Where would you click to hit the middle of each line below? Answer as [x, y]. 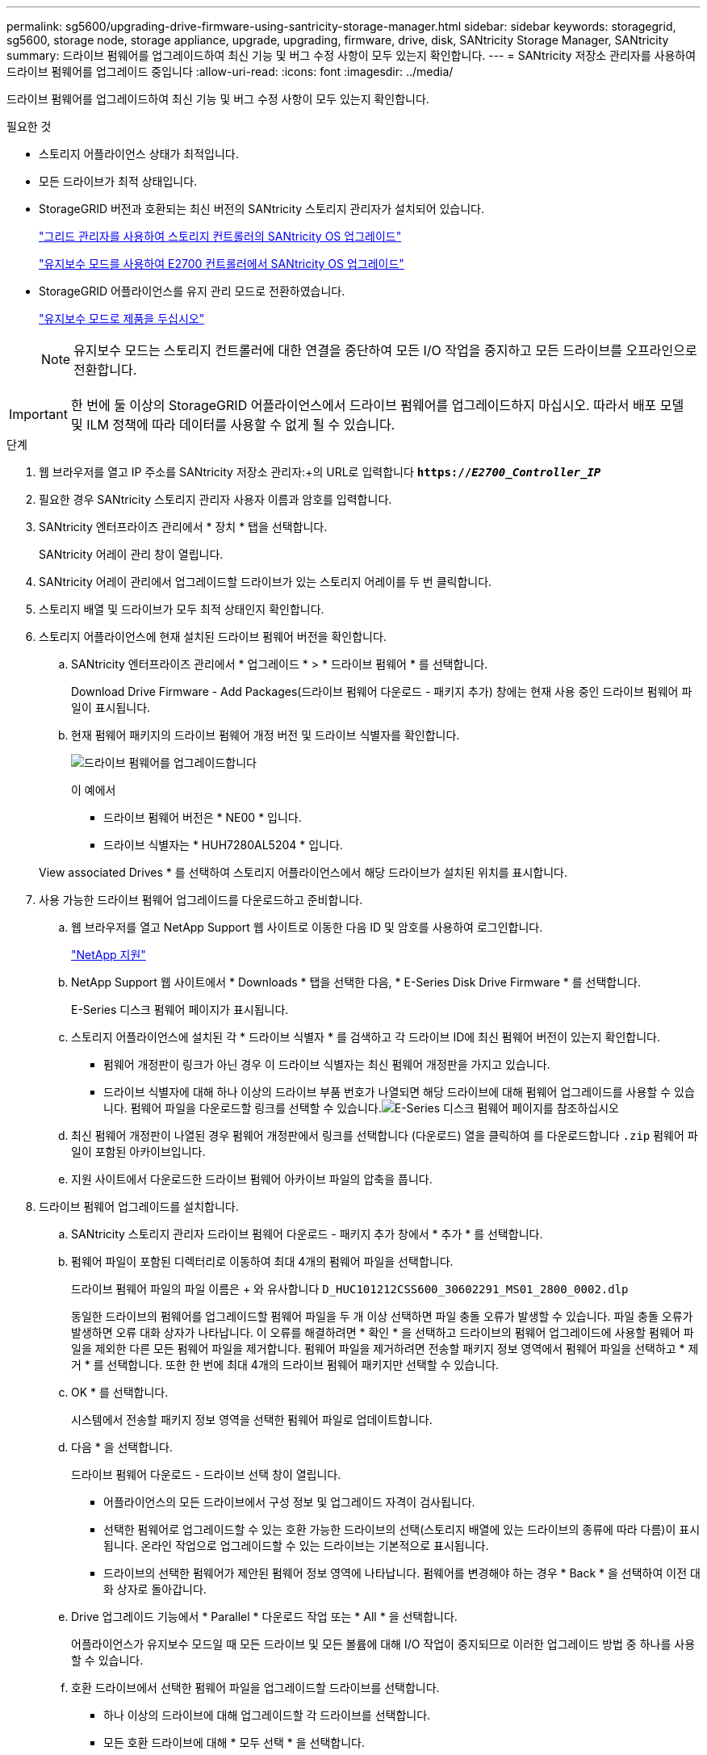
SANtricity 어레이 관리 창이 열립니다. [131, 554]
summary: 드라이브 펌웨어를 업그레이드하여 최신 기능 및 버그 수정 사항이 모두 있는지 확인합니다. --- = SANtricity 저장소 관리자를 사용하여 [351, 55]
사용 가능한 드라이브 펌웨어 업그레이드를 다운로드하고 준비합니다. [201, 900]
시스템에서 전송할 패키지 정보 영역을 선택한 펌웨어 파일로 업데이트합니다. [252, 1420]
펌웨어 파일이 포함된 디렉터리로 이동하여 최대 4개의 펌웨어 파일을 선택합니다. [262, 1261]
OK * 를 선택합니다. [120, 1392]
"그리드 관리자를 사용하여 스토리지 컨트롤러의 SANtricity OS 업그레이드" [220, 236]
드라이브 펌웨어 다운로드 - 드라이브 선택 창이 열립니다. [206, 1474]
